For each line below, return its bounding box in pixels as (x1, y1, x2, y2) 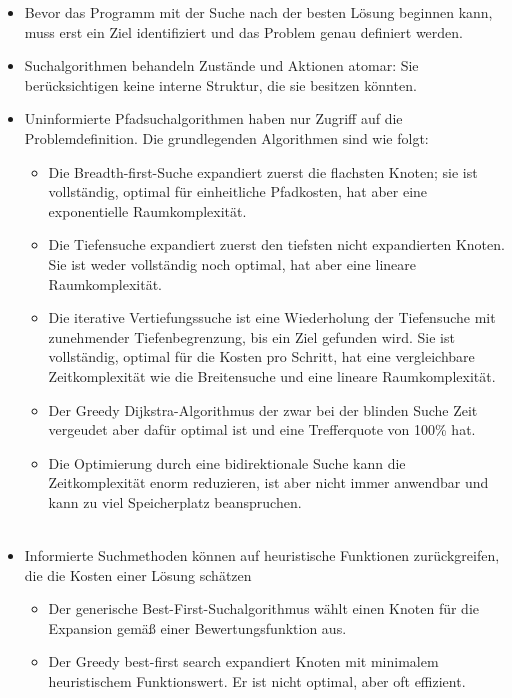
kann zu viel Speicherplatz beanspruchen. (48, 491, 302, 512)
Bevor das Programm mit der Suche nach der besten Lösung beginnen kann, (24, 2, 493, 22)
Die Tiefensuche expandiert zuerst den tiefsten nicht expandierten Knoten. (48, 234, 505, 255)
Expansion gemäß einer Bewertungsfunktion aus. (48, 617, 347, 638)
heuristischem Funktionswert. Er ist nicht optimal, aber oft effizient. (48, 671, 466, 692)
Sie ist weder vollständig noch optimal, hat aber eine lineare (48, 253, 416, 274)
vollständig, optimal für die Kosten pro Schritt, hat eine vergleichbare (48, 346, 475, 367)
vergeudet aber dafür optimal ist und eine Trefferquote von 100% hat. (48, 419, 476, 440)
